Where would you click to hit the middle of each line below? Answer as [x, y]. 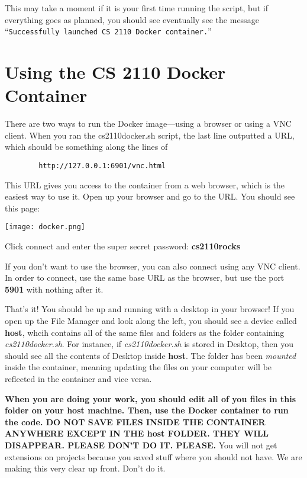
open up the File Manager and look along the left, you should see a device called [151, 320]
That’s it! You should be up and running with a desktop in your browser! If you [150, 309]
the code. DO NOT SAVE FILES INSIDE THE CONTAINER [135, 421]
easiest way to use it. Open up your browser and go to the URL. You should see [150, 196]
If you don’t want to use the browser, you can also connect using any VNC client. [153, 266]
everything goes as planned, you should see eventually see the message [132, 19]
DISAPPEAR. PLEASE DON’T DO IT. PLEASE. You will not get [141, 445]
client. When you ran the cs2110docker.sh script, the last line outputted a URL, [150, 135]
